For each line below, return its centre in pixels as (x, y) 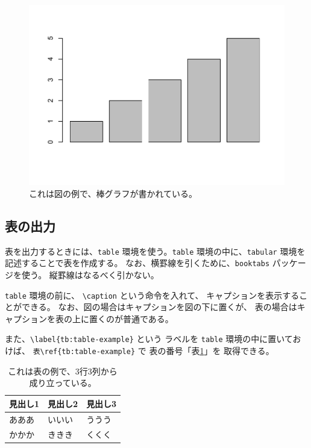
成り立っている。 (63, 383)
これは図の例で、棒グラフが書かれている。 (113, 193)
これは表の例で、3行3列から (63, 371)
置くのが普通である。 (131, 318)
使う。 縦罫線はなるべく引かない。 (90, 274)
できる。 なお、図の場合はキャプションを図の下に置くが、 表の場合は (159, 307)
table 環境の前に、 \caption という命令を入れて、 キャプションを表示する (152, 295)
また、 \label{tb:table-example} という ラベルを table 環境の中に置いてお (153, 339)
